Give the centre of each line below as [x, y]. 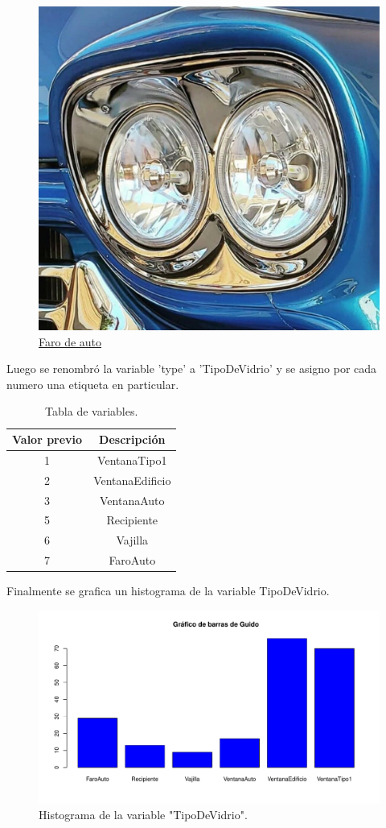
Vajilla [132, 540]
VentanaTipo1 [132, 460]
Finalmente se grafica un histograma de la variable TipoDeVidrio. [168, 591]
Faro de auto [70, 341]
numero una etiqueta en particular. [93, 384]
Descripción [132, 439]
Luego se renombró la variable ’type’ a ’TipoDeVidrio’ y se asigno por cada [192, 368]
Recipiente [132, 520]
